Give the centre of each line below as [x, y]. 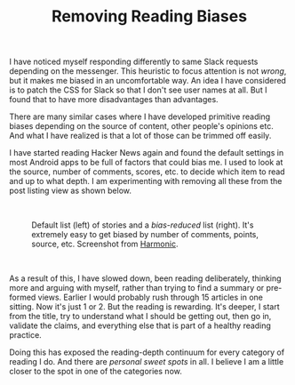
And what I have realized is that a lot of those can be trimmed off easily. [140, 136]
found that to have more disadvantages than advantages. [114, 100]
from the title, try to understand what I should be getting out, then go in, [140, 317]
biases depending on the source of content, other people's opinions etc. [141, 126]
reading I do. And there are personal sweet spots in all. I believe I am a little [147, 362]
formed [23, 297]
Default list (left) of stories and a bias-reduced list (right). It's [143, 225]
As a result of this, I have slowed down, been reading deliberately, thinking [145, 278]
